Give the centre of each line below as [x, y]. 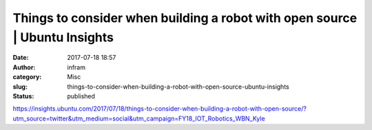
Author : [24, 67]
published [81, 96]
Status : [23, 96]
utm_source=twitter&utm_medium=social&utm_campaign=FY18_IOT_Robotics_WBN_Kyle [139, 118]
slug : [20, 87]
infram [76, 67]
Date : [21, 58]
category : [27, 77]
